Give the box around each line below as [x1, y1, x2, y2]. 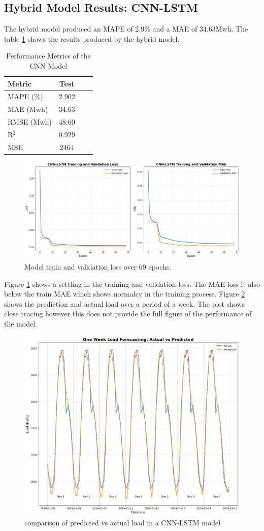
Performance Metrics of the [6, 50, 91, 61]
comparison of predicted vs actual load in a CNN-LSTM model [24, 517, 221, 528]
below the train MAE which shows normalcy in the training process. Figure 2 [4, 288, 245, 299]
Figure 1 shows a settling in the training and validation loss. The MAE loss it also [4, 278, 260, 289]
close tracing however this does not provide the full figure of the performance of [4, 308, 252, 319]
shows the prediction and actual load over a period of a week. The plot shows [4, 298, 245, 309]
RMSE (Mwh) [8, 116, 52, 127]
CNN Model [29, 60, 68, 71]
